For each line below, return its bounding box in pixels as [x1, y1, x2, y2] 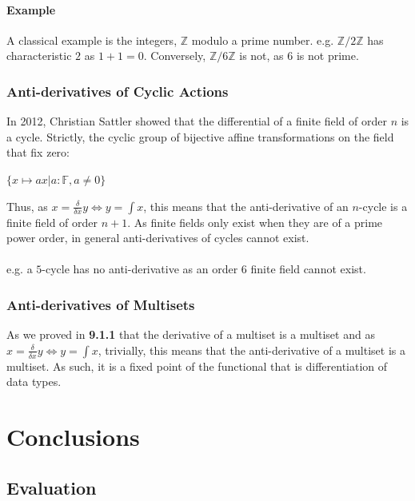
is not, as [239, 47, 284, 64]
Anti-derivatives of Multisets [6, 294, 195, 314]
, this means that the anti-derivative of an [143, 197, 349, 214]
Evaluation [6, 475, 97, 499]
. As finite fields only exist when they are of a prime [127, 213, 383, 230]
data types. [6, 373, 62, 390]
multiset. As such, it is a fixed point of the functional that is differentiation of [6, 357, 388, 374]
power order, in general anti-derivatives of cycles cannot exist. [6, 229, 309, 246]
